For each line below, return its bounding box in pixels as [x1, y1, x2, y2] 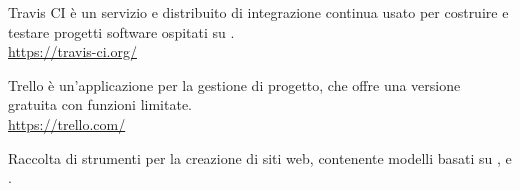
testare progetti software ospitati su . [8, 21, 235, 42]
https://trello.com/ [8, 113, 126, 134]
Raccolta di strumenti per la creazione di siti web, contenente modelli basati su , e [8, 147, 512, 168]
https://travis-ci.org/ [8, 41, 137, 62]
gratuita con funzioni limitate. [8, 94, 193, 115]
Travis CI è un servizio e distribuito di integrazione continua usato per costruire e [8, 2, 509, 22]
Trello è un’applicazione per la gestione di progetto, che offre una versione [8, 74, 461, 95]
